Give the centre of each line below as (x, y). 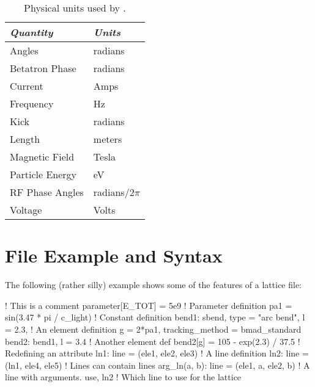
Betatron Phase (43, 68)
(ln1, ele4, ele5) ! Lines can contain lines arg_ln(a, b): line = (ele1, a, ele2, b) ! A (157, 365)
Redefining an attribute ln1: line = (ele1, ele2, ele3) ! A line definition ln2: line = (157, 353)
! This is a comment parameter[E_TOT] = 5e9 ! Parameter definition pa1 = (149, 305)
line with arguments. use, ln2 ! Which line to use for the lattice (123, 377)
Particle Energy (43, 174)
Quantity (31, 32)
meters (108, 139)
